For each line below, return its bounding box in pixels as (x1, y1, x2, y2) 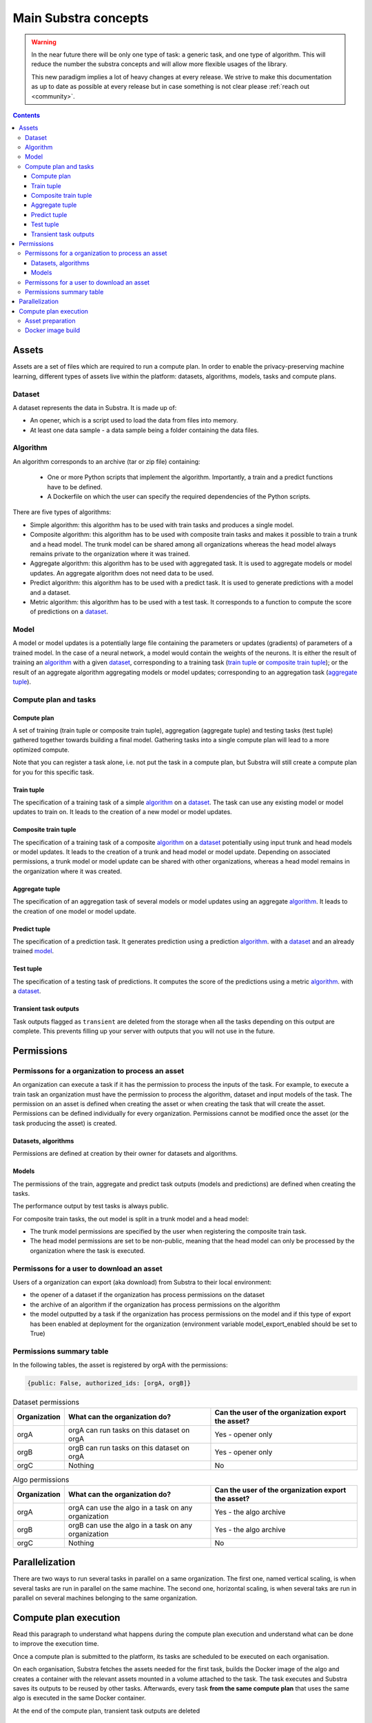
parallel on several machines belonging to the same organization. (12, 1594, 198, 1602)
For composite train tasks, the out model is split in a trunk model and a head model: (12, 1214, 249, 1223)
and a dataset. (30, 588, 71, 596)
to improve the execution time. (12, 1640, 99, 1648)
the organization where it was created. (12, 867, 122, 875)
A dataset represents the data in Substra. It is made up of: (12, 403, 177, 411)
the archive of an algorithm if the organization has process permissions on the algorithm (30, 1300, 280, 1309)
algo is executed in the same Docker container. (12, 1694, 146, 1702)
